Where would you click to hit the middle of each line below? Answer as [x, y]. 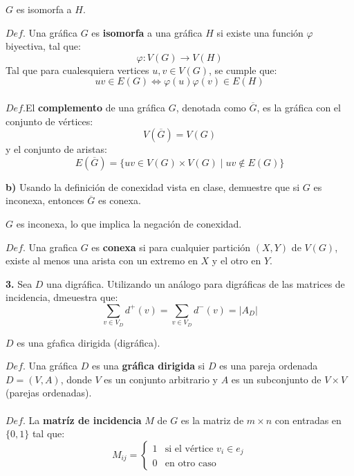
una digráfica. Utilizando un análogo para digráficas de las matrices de [196, 283]
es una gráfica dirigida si [148, 366]
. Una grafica [50, 247]
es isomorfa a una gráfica [147, 32]
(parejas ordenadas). [49, 393]
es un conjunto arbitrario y [161, 379]
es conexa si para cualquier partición [171, 247]
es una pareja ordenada [269, 366]
